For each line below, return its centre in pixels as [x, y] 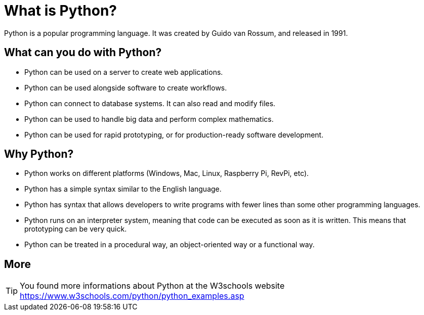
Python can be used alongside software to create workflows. [126, 87]
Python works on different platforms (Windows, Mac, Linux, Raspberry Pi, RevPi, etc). [167, 173]
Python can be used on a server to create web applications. [124, 72]
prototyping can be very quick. [76, 229]
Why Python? [39, 154]
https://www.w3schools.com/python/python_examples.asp [132, 296]
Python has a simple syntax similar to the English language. [123, 189]
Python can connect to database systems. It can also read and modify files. [150, 103]
